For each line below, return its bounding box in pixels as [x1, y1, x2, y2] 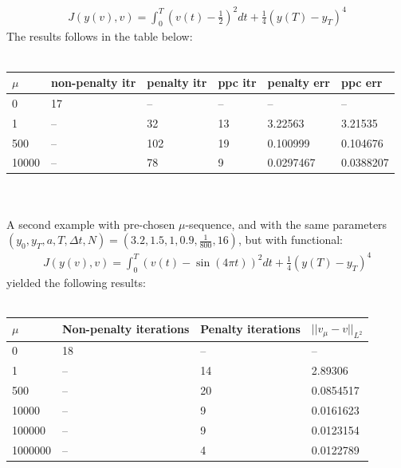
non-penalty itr [51, 74, 136, 91]
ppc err [340, 74, 383, 91]
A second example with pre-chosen [6, 215, 175, 232]
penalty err [267, 74, 330, 91]
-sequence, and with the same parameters [185, 215, 387, 232]
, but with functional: [238, 231, 343, 248]
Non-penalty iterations [62, 321, 190, 337]
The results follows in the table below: [6, 28, 193, 45]
